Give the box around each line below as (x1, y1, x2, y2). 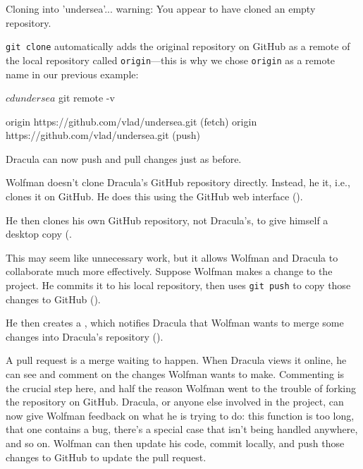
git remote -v (59, 90, 115, 105)
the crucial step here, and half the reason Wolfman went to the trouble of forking (6, 380, 356, 395)
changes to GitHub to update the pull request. (6, 449, 207, 464)
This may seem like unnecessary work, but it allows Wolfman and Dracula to (6, 250, 338, 264)
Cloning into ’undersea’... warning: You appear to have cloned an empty (6, 1, 316, 16)
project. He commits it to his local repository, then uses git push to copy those (6, 278, 351, 293)
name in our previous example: (6, 66, 139, 81)
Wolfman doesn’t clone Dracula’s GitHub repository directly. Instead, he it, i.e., (6, 175, 350, 190)
